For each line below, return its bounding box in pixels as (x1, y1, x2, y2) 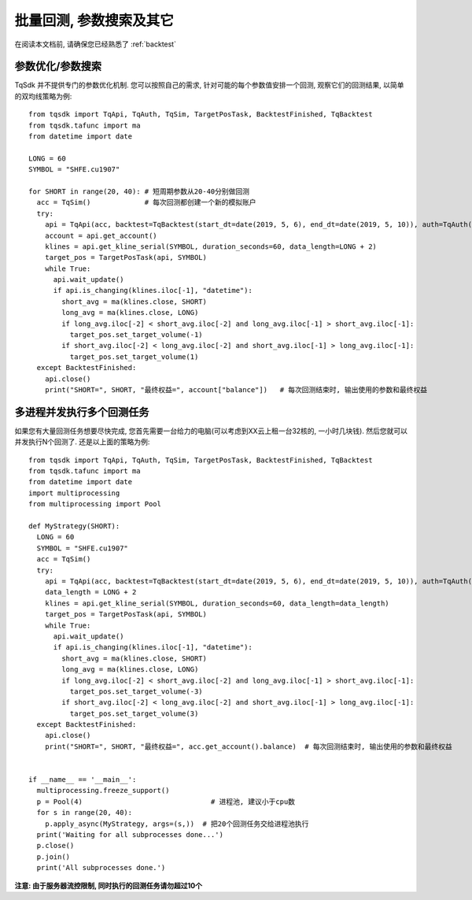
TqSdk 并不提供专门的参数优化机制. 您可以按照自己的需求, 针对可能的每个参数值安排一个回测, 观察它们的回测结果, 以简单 (14, 80, 404, 90)
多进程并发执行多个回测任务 (14, 406, 149, 419)
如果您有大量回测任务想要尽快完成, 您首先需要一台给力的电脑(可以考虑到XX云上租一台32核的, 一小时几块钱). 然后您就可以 (14, 426, 408, 435)
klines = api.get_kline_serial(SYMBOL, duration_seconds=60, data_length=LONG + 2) (44, 242, 378, 251)
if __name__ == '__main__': (28, 776, 137, 784)
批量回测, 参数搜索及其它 (14, 12, 175, 29)
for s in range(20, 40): (36, 808, 133, 817)
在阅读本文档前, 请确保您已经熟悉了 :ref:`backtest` (14, 39, 177, 49)
